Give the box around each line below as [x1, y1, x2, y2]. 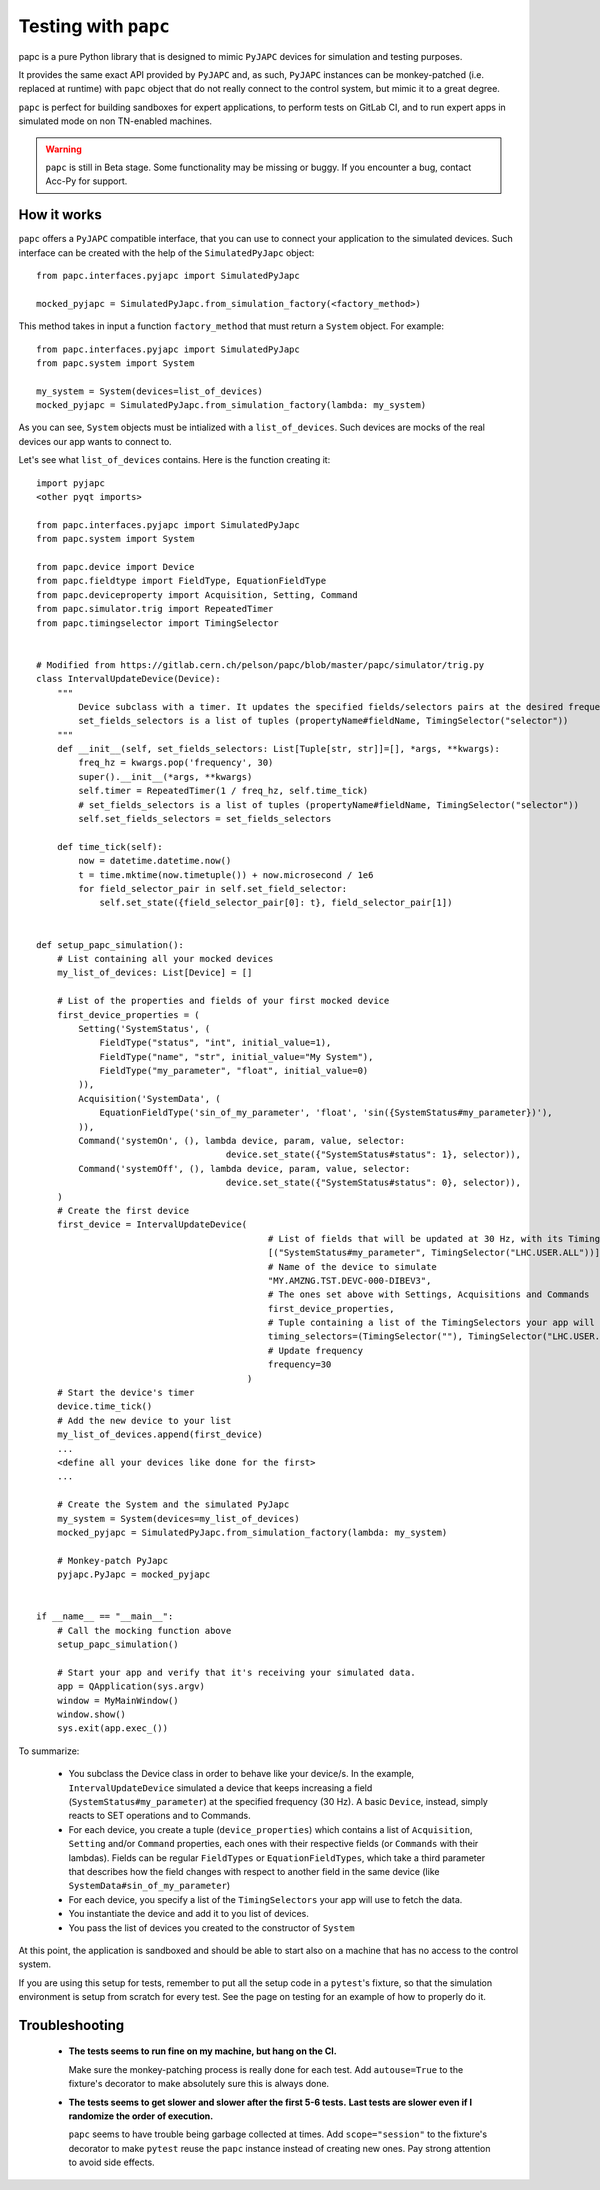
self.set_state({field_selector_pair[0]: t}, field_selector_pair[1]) [99, 897, 453, 909]
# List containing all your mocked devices [56, 953, 274, 964]
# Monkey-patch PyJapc [56, 1555, 169, 1566]
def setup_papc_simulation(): [36, 939, 185, 950]
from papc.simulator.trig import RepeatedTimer [36, 603, 274, 615]
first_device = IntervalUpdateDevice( [56, 1219, 248, 1230]
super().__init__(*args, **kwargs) [78, 771, 253, 782]
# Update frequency [267, 1345, 364, 1356]
